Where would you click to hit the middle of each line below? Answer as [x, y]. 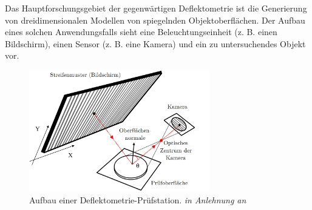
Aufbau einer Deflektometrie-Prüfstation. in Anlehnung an [138, 199]
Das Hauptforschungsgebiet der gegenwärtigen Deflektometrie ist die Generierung [156, 8]
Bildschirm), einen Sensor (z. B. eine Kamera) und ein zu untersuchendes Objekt [155, 43]
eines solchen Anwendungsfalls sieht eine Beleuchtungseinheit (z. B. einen [141, 32]
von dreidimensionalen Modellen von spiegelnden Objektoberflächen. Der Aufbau [155, 20]
